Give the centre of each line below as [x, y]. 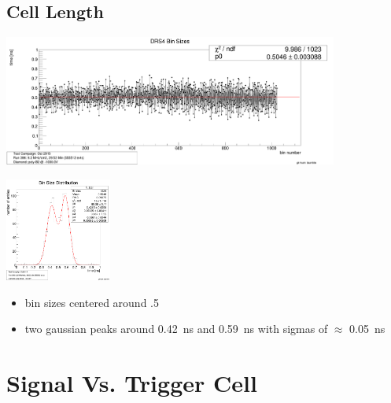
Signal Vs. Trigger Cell [132, 383]
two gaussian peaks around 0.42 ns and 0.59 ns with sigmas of [176, 329]
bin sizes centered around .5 [92, 302]
